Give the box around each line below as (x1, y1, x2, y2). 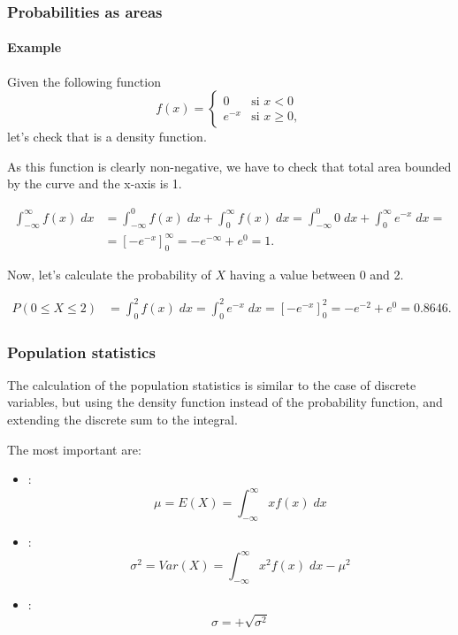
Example (7, 38, 62, 57)
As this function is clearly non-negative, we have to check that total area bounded (7, 157, 452, 175)
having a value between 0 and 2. (229, 264, 404, 283)
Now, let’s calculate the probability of (7, 264, 211, 283)
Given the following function (7, 72, 161, 90)
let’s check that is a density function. (7, 127, 207, 146)
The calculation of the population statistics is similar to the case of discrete (7, 375, 416, 394)
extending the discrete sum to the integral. (7, 410, 238, 428)
